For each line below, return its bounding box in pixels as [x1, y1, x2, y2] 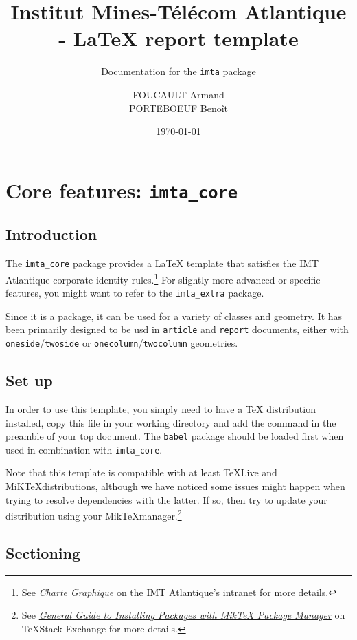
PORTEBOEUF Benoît [128, 100, 229, 115]
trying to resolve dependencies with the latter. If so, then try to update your [5, 492, 327, 506]
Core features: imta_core [5, 175, 238, 204]
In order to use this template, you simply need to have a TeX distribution [5, 401, 316, 416]
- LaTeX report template [58, 24, 299, 52]
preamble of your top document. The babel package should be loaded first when [5, 429, 344, 443]
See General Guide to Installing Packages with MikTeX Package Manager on [21, 608, 345, 622]
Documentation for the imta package [101, 64, 256, 78]
